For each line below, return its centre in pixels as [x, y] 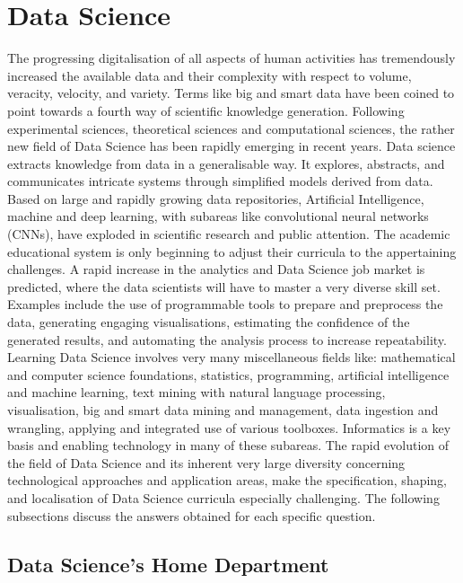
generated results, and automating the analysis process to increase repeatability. [227, 339]
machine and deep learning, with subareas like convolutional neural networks [218, 216]
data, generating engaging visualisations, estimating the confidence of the [209, 322]
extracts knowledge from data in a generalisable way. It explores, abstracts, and [226, 163]
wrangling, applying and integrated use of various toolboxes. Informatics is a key [229, 427]
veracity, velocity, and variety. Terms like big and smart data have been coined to [231, 93]
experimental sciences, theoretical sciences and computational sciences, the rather [231, 128]
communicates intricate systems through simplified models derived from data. [220, 181]
